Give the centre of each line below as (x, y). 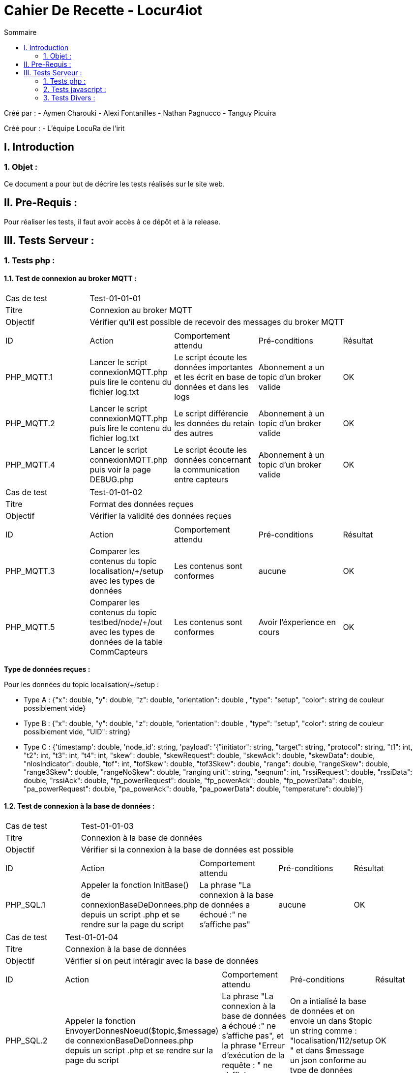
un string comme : (323, 1031)
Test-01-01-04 (92, 937)
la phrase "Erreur (253, 1046)
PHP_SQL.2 (27, 1041)
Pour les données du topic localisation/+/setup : (82, 684)
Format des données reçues (142, 504)
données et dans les (211, 387)
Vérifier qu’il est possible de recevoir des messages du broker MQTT (217, 322)
